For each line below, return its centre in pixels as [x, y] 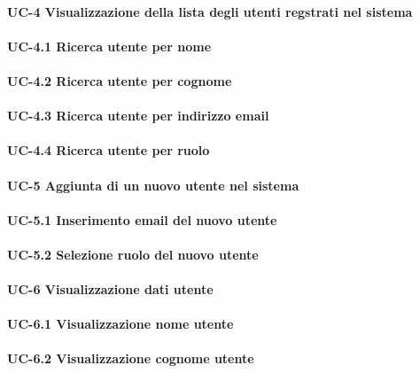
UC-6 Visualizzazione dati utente [110, 289]
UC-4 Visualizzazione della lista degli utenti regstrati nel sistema [210, 11]
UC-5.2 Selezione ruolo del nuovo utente [133, 254]
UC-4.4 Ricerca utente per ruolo [109, 150]
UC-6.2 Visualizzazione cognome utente [131, 358]
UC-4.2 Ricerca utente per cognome [120, 80]
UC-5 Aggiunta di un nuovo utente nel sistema [153, 185]
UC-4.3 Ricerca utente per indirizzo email [138, 116]
